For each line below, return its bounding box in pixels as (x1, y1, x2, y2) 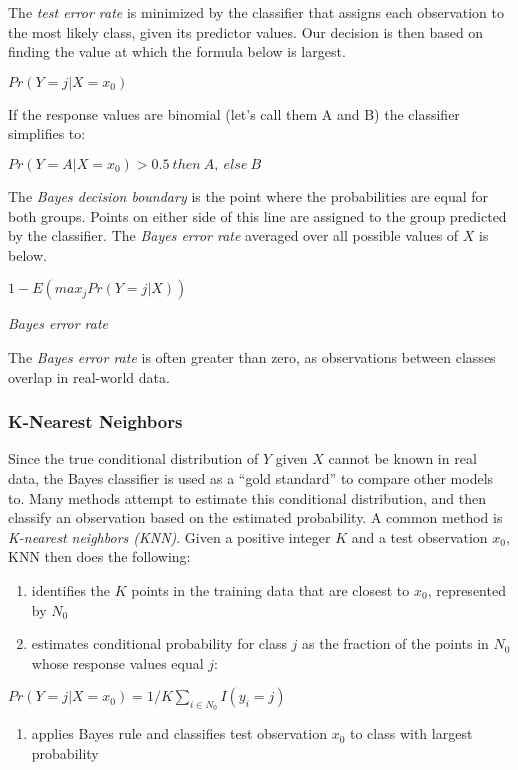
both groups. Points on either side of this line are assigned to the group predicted (8, 205, 507, 226)
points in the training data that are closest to (131, 579, 410, 600)
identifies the (31, 579, 111, 600)
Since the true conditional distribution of (8, 448, 259, 469)
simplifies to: (8, 123, 86, 144)
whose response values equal (31, 652, 204, 673)
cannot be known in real (328, 448, 477, 469)
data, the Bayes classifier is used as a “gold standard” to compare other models (8, 467, 494, 488)
